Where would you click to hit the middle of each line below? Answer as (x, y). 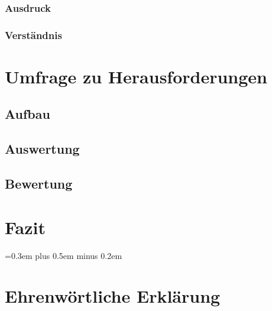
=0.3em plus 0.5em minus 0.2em (64, 255)
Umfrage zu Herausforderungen (136, 76)
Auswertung (42, 149)
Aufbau (27, 114)
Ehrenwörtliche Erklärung (113, 296)
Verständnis (33, 35)
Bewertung (39, 184)
